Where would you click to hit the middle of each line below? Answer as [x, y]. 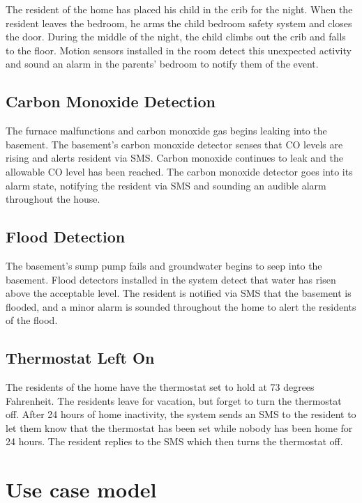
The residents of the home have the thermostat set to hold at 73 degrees [160, 387]
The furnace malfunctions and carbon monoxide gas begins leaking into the [166, 131]
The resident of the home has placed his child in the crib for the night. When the [179, 9]
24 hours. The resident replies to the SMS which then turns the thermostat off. [174, 441]
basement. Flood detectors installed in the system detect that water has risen [171, 279]
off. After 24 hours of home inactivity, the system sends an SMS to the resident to [181, 414]
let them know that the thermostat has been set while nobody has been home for [179, 427]
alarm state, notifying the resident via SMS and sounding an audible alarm [166, 185]
